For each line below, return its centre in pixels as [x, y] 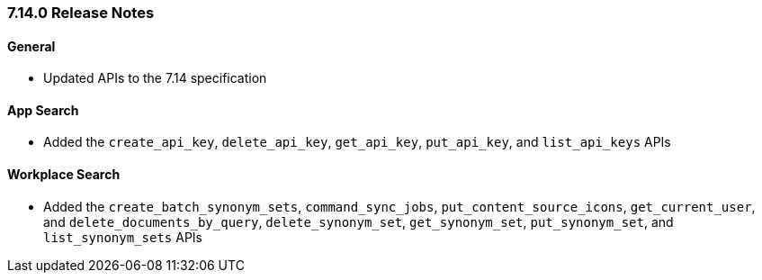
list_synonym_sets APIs [123, 237]
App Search [43, 110]
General [31, 46]
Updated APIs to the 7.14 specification [155, 78]
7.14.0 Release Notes [81, 13]
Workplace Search [64, 175]
